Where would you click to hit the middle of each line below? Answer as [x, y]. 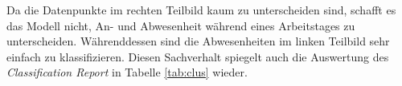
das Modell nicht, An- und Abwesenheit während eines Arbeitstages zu [181, 25]
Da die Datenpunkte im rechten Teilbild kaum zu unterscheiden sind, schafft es [201, 10]
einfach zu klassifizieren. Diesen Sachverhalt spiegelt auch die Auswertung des [198, 56]
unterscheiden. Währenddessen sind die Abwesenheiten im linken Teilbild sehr [198, 41]
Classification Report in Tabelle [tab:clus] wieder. [127, 72]
